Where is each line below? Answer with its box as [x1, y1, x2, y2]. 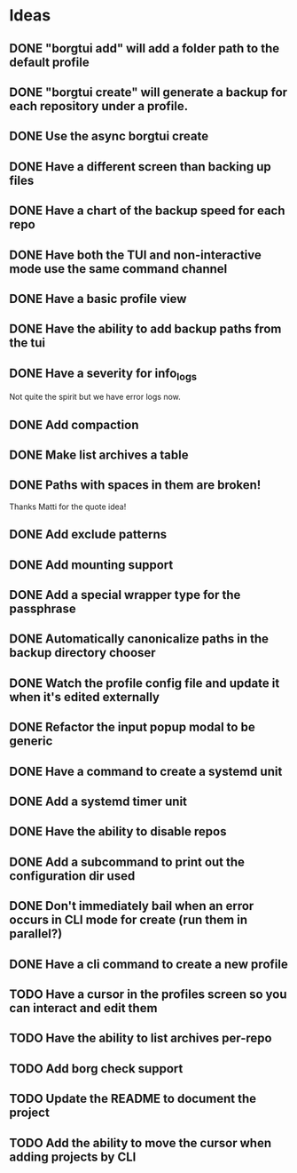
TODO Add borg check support [9, 1061, 184, 1076]
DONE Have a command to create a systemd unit [9, 763, 283, 778]
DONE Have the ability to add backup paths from [9, 322, 282, 337]
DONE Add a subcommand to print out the [9, 854, 246, 869]
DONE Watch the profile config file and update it [9, 675, 280, 690]
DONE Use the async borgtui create [9, 129, 209, 144]
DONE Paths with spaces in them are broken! [9, 477, 262, 493]
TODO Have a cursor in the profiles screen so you [9, 986, 287, 1001]
